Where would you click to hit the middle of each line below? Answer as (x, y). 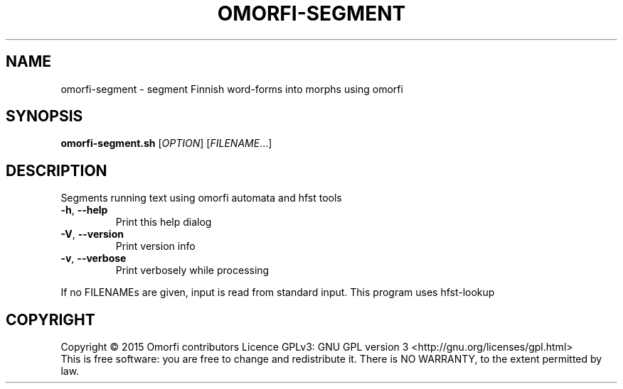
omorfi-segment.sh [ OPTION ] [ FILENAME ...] (166, 143)
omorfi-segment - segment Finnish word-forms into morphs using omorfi (232, 89)
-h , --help (84, 210)
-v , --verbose (94, 258)
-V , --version (92, 234)
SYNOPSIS (44, 116)
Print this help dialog (164, 222)
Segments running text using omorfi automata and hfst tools (201, 198)
